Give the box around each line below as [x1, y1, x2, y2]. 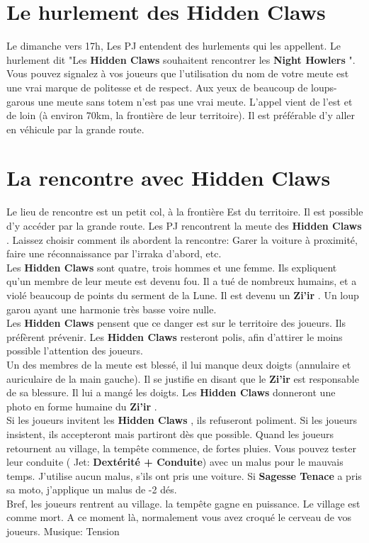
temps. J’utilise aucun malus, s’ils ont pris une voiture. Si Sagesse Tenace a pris [6, 468, 362, 483]
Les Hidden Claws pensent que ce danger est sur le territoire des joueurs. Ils [6, 315, 346, 330]
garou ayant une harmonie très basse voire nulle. [6, 301, 217, 316]
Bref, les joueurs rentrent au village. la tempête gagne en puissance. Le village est [6, 496, 361, 510]
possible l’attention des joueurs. [6, 343, 143, 358]
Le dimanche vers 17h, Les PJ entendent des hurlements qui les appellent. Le [6, 38, 341, 53]
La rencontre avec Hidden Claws [6, 163, 331, 192]
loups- [311, 79, 337, 94]
